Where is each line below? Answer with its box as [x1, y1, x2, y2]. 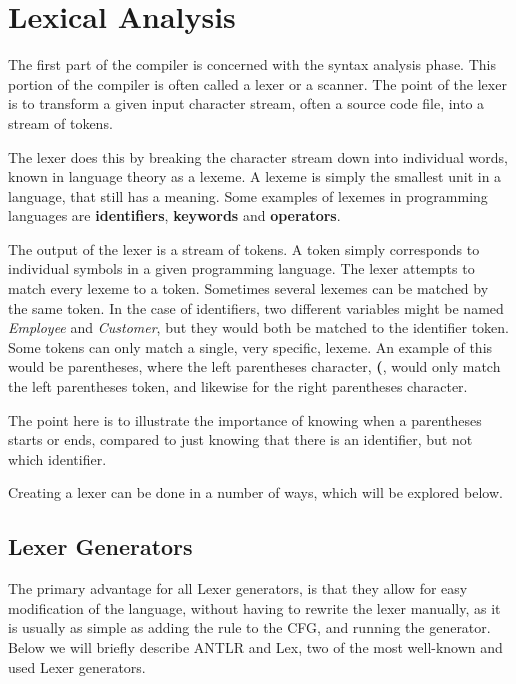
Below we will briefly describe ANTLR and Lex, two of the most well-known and [8, 636, 503, 657]
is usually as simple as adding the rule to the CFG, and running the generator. [8, 617, 491, 638]
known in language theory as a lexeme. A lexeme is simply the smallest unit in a [8, 166, 502, 187]
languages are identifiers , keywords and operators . [8, 205, 341, 226]
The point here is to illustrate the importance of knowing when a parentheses [8, 409, 482, 430]
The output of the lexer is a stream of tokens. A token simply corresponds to [8, 238, 480, 259]
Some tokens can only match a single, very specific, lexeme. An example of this [8, 336, 493, 357]
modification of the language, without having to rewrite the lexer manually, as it [8, 597, 501, 618]
